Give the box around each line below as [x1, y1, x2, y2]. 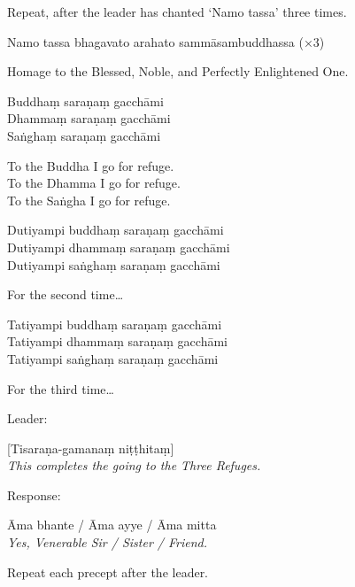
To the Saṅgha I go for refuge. [7, 190, 171, 209]
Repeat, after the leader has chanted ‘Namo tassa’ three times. [7, 3, 347, 20]
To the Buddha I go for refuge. [7, 156, 174, 174]
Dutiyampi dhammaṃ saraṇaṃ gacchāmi [7, 237, 230, 256]
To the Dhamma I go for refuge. [7, 174, 181, 192]
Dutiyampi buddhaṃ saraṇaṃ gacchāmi [7, 220, 224, 239]
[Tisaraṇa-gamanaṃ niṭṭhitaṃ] [7, 438, 174, 457]
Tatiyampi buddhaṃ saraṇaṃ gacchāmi [7, 314, 222, 333]
